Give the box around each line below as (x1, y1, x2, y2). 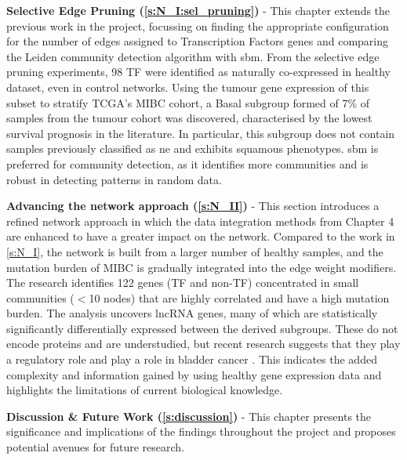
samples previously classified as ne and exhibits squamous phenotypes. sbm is (6, 140, 379, 157)
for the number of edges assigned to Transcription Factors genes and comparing (6, 33, 389, 49)
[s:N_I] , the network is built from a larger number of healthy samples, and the (6, 243, 383, 259)
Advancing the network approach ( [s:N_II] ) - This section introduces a (6, 197, 380, 214)
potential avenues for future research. (6, 439, 185, 455)
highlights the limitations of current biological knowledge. (6, 382, 283, 398)
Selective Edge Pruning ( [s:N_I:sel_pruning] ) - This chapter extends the (6, 2, 391, 18)
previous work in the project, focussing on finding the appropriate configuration (6, 17, 389, 34)
